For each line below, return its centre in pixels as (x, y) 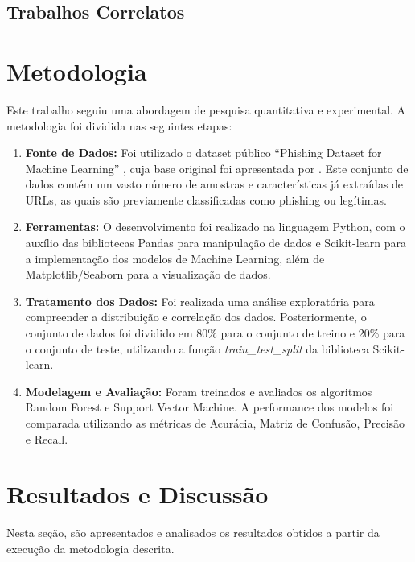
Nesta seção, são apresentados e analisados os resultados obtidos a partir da (193, 533)
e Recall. (47, 438)
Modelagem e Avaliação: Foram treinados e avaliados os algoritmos (199, 391)
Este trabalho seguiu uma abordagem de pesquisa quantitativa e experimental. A (206, 109)
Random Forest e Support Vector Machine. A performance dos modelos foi (210, 407)
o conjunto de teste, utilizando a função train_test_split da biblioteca (197, 348)
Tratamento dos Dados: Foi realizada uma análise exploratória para (200, 301)
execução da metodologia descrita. (90, 548)
